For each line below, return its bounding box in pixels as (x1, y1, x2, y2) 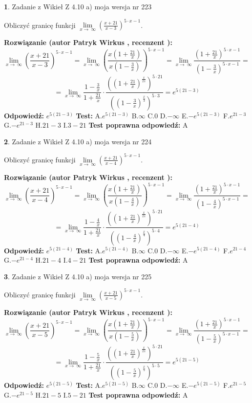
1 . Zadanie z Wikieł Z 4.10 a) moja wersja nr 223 (4, 1, 152, 11)
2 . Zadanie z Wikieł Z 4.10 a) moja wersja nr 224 (4, 136, 152, 146)
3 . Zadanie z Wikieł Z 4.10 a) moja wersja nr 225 (4, 271, 152, 281)
